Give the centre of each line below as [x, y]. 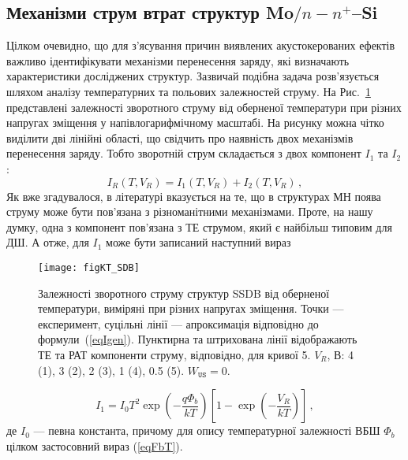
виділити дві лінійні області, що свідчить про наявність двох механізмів [180, 137]
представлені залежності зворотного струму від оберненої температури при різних [204, 107]
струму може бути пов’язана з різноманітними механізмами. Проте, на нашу [190, 211]
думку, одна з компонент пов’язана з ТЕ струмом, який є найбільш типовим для [199, 226]
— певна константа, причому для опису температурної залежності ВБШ [207, 430]
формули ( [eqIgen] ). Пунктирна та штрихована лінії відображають [198, 339]
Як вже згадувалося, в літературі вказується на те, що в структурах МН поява [194, 196]
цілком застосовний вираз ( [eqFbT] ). [95, 445]
